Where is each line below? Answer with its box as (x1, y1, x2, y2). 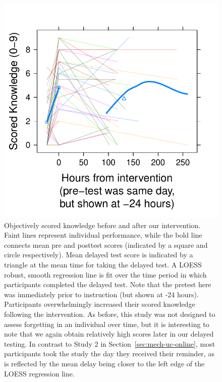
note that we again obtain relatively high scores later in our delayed (4, 329, 214, 339)
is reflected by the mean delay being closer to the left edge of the (4, 358, 205, 368)
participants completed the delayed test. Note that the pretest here (4, 279, 211, 290)
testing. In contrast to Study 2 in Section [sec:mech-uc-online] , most (4, 338, 215, 349)
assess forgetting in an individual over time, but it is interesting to (4, 318, 209, 329)
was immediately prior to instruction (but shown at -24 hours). (4, 289, 199, 299)
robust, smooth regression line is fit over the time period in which (4, 269, 207, 280)
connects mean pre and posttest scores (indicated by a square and (4, 239, 208, 250)
